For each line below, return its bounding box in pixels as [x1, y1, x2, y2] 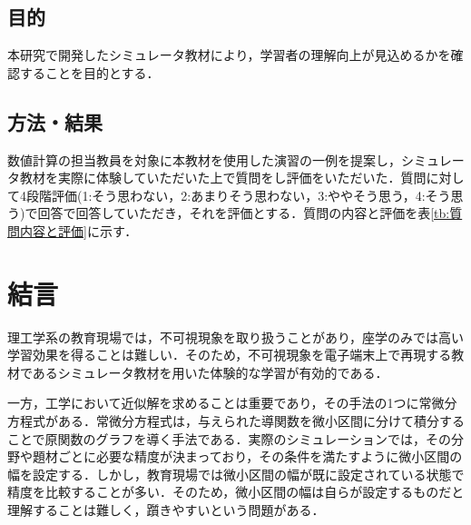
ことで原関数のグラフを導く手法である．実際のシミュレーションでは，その [7, 429, 451, 448]
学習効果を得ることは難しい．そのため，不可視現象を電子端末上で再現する [7, 345, 452, 364]
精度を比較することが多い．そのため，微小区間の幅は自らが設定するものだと [7, 482, 465, 501]
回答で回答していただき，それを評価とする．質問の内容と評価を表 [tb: [37, 203, 450, 223]
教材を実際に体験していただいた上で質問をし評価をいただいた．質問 [19, 168, 427, 187]
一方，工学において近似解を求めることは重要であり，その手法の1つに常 [7, 393, 432, 412]
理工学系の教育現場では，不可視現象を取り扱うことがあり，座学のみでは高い [7, 327, 465, 346]
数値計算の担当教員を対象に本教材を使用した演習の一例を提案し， [7, 150, 401, 169]
